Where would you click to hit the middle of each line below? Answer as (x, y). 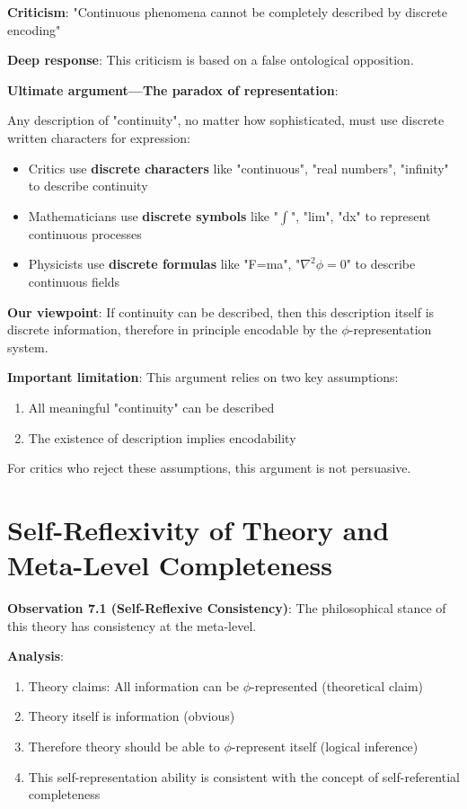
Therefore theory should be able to (124, 746)
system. (28, 347)
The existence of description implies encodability (162, 437)
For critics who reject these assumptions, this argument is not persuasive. (209, 468)
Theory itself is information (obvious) (132, 716)
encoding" (34, 29)
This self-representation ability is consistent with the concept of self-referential (244, 776)
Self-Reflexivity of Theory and (198, 529)
